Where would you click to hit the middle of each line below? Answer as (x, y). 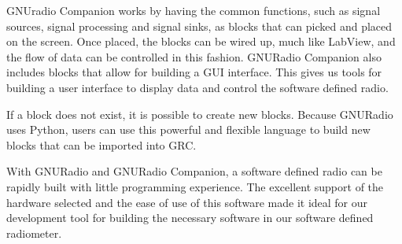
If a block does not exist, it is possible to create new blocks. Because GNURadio (200, 114)
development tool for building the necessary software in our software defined (190, 218)
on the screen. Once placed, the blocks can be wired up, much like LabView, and (201, 41)
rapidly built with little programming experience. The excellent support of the (195, 186)
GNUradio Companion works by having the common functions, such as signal (194, 10)
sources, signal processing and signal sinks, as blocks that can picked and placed (199, 26)
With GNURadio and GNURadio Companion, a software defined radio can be (194, 171)
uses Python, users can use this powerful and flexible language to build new (188, 129)
